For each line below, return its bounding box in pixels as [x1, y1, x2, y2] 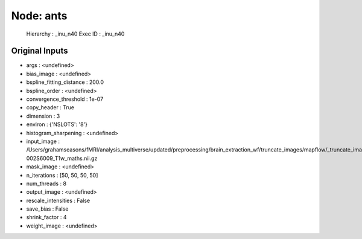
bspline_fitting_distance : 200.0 [26, 78, 104, 86]
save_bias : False [26, 205, 69, 212]
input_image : [26, 138, 60, 145]
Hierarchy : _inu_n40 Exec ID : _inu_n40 [26, 30, 125, 37]
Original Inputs [11, 46, 68, 56]
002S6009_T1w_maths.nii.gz [26, 155, 98, 162]
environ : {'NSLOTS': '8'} [26, 121, 87, 128]
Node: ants [11, 9, 68, 22]
